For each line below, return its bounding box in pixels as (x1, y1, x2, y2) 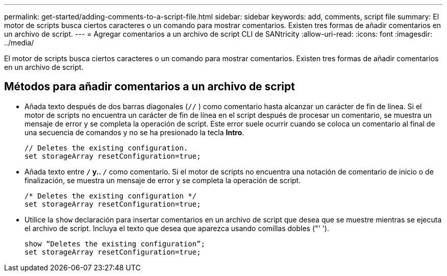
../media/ (4, 38, 34, 47)
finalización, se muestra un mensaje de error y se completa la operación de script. (24, 175, 301, 185)
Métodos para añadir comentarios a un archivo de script (4, 80, 295, 93)
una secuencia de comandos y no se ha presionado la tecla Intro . (24, 128, 244, 137)
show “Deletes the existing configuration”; (24, 239, 206, 248)
